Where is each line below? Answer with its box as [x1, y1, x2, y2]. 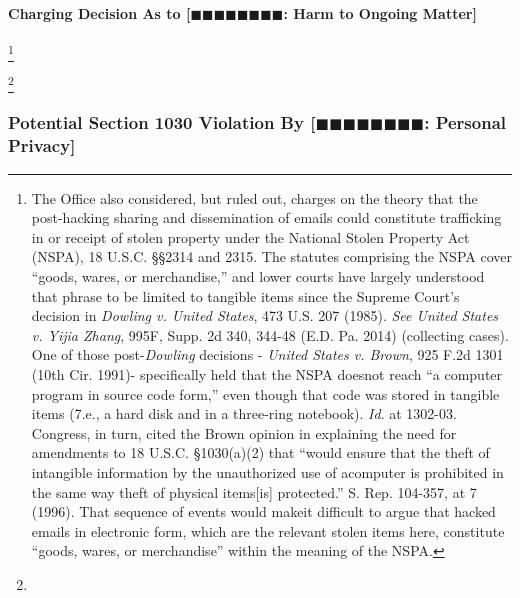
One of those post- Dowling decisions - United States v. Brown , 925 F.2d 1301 [31, 344, 504, 365]
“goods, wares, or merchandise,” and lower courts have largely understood [31, 265, 485, 286]
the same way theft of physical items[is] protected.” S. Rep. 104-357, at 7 [31, 481, 477, 502]
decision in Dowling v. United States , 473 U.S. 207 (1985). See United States [31, 305, 499, 326]
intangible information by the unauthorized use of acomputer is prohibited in [31, 461, 504, 482]
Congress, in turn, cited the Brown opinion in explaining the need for [31, 422, 457, 443]
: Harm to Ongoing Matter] [283, 2, 477, 23]
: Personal [424, 110, 507, 135]
